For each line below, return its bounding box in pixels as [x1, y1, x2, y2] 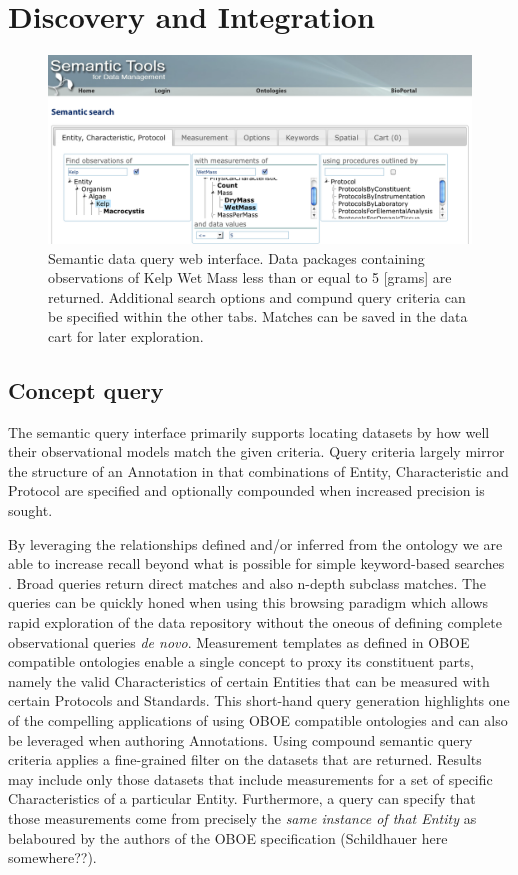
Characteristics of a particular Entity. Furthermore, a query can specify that [8, 788, 476, 809]
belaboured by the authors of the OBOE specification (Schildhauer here [8, 827, 448, 848]
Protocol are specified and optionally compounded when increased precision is [8, 480, 485, 501]
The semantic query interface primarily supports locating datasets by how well [8, 421, 490, 442]
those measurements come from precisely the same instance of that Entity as [8, 807, 477, 828]
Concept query [8, 374, 164, 405]
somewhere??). [8, 847, 97, 868]
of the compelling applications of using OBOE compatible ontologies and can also [8, 710, 508, 731]
